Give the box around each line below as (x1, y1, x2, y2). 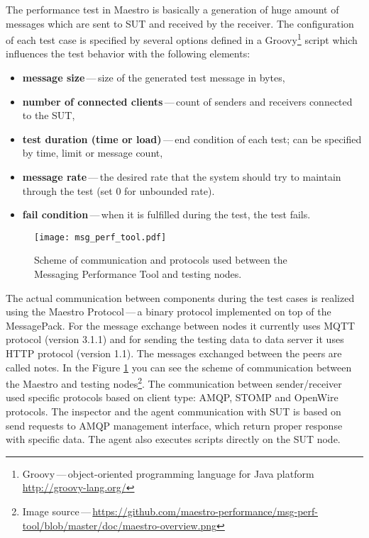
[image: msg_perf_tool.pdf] (34, 232, 167, 242)
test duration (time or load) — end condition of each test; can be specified (22, 131, 362, 146)
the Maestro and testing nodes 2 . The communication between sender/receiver (6, 374, 342, 391)
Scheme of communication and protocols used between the (34, 252, 287, 267)
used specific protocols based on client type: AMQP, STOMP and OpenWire (6, 390, 338, 405)
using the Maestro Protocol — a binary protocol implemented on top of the (6, 304, 331, 319)
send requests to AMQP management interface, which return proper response (6, 417, 343, 432)
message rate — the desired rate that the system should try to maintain (22, 169, 341, 184)
